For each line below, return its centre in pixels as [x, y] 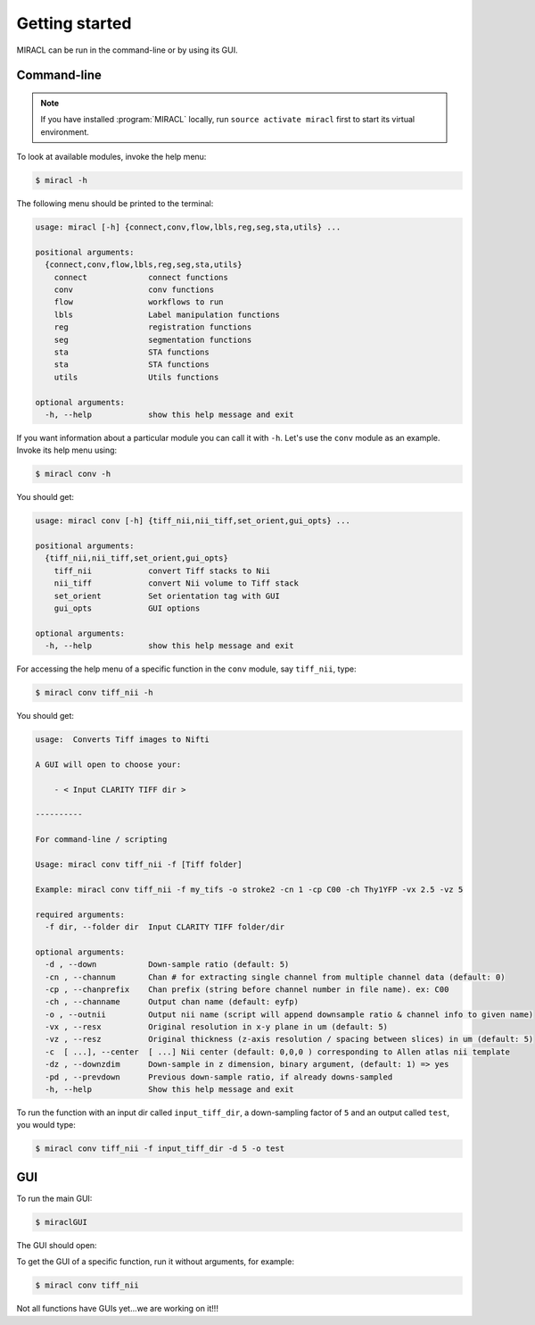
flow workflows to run [139, 302]
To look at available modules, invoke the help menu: [111, 157]
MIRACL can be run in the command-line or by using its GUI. [127, 50]
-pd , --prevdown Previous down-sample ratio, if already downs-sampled [219, 1077]
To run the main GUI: [54, 1198]
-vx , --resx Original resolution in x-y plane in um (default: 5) [216, 1027]
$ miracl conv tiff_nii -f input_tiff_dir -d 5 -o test [160, 1149]
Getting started [74, 23]
